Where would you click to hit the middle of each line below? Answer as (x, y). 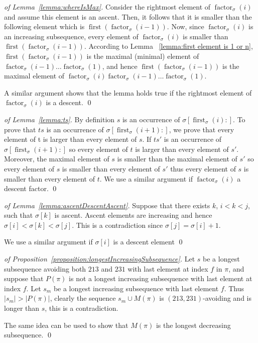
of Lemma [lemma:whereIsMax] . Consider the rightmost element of (107, 7)
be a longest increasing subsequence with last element (136, 288)
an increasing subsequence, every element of (71, 36)
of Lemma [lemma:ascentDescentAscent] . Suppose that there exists (107, 205)
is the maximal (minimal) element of (143, 56)
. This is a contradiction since (117, 225)
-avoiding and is (227, 298)
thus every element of (203, 168)
